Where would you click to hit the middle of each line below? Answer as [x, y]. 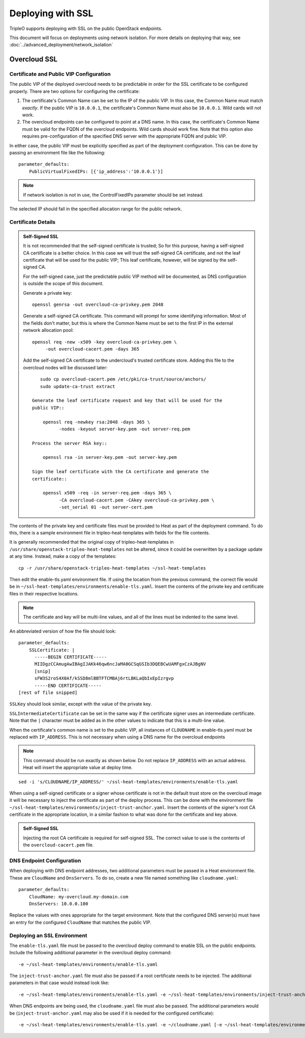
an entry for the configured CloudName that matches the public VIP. [80, 922]
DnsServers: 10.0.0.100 [58, 904]
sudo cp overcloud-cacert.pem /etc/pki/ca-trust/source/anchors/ [123, 379]
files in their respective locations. [44, 593]
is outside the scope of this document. [63, 284]
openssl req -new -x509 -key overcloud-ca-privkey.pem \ [105, 342]
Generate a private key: [48, 293]
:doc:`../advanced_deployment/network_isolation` [61, 45]
